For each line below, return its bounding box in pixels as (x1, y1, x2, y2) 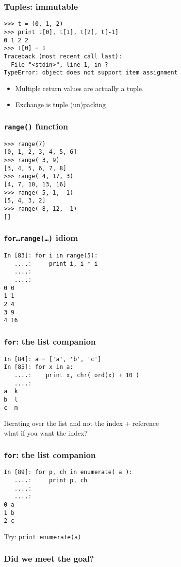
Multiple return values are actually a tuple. (15, 83, 144, 93)
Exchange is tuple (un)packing (15, 99, 106, 110)
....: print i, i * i (14, 260, 98, 267)
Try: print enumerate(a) (4, 531, 82, 541)
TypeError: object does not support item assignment (4, 69, 178, 76)
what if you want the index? (4, 428, 88, 438)
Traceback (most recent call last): (4, 53, 122, 60)
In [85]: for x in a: (4, 364, 74, 371)
